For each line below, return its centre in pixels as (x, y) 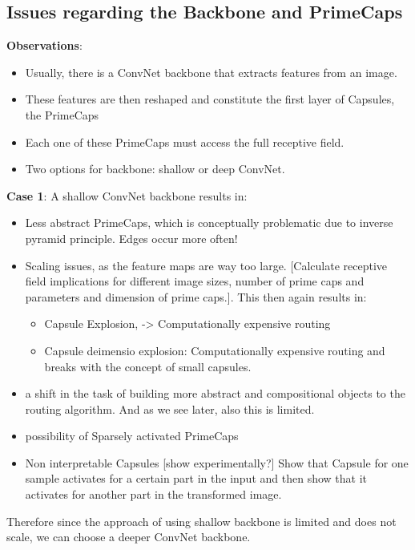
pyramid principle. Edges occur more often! (131, 238)
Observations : (44, 45)
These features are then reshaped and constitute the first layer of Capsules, (210, 99)
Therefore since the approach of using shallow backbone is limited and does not (201, 521)
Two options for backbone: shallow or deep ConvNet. (155, 169)
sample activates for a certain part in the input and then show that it (196, 478)
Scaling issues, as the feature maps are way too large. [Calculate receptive (206, 265)
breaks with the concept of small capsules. (148, 366)
